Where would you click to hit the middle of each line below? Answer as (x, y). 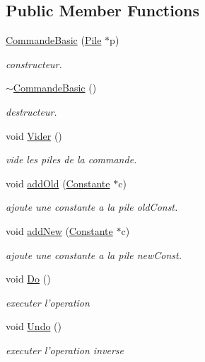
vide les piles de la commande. (71, 159)
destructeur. (31, 111)
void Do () (28, 279)
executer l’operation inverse (65, 350)
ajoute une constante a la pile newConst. (94, 254)
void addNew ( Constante (59, 230)
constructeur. (34, 64)
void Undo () (34, 326)
